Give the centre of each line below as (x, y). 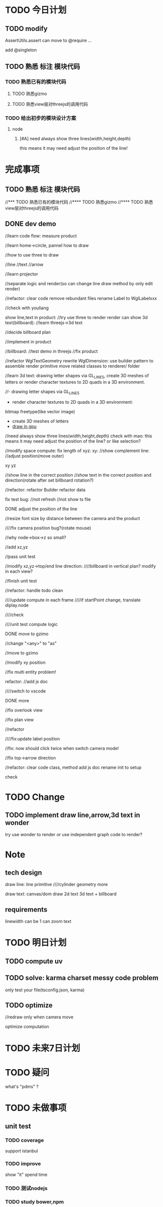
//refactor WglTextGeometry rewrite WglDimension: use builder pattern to (79, 360)
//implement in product (28, 342)
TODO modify (26, 28)
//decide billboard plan (28, 332)
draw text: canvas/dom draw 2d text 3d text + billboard (61, 894)
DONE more (17, 701)
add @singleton (21, 50)
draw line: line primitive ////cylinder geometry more (56, 884)
